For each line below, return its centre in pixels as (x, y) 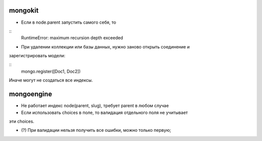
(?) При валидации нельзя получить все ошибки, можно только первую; (96, 130)
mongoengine (31, 94)
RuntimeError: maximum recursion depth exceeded (72, 38)
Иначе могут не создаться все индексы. (51, 80)
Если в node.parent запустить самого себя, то (69, 22)
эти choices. (22, 121)
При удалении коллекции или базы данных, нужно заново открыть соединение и (106, 47)
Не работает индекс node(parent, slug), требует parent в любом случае (95, 106)
